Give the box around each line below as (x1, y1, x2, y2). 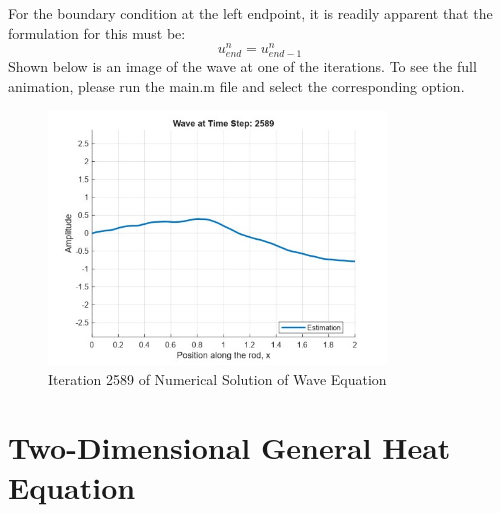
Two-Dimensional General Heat (8, 427, 451, 468)
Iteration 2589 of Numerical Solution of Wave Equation (48, 368, 387, 389)
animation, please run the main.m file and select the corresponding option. (8, 76, 465, 97)
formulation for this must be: (8, 22, 186, 43)
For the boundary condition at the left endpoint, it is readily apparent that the (8, 3, 493, 23)
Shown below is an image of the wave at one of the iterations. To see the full (8, 56, 477, 77)
